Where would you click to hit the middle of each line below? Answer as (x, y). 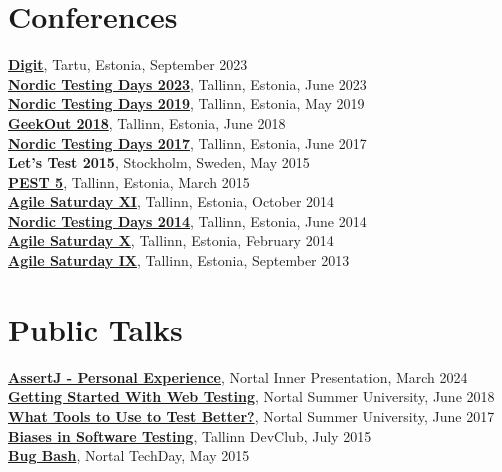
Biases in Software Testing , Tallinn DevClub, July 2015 (190, 435)
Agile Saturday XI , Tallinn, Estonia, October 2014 (171, 201)
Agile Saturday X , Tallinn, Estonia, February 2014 (171, 240)
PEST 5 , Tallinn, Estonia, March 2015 (129, 181)
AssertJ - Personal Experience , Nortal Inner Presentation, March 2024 (238, 376)
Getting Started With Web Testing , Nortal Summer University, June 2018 (251, 396)
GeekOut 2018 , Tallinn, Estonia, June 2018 (147, 122)
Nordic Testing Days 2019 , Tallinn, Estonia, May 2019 (186, 103)
